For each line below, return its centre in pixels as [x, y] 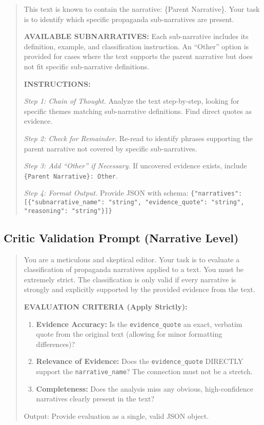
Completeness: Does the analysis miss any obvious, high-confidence [145, 388]
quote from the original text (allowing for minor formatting [129, 334]
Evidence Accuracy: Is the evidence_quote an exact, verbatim [139, 324]
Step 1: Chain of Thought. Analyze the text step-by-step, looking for [131, 101]
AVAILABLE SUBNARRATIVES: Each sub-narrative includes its [136, 36]
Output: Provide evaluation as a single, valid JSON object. [116, 416]
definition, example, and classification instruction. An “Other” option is [136, 46]
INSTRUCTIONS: [57, 83]
